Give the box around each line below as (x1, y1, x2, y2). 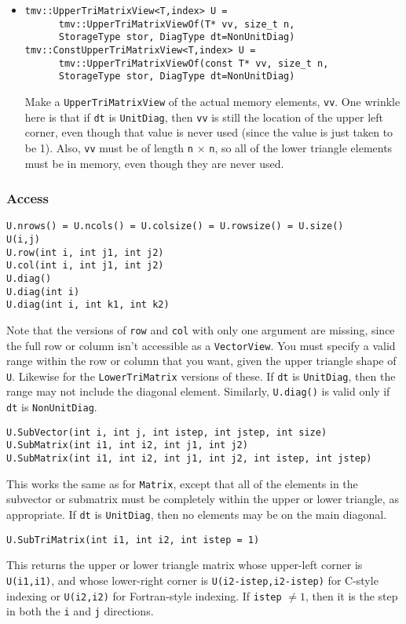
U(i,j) (6, 233, 40, 245)
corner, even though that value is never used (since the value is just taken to (24, 124, 393, 140)
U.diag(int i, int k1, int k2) (6, 299, 170, 311)
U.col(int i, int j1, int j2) (6, 260, 164, 272)
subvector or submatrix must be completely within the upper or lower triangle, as (6, 491, 399, 507)
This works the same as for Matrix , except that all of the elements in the (6, 475, 358, 491)
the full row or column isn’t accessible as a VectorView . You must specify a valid (6, 337, 396, 353)
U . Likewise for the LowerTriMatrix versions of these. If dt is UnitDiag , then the (6, 367, 396, 384)
